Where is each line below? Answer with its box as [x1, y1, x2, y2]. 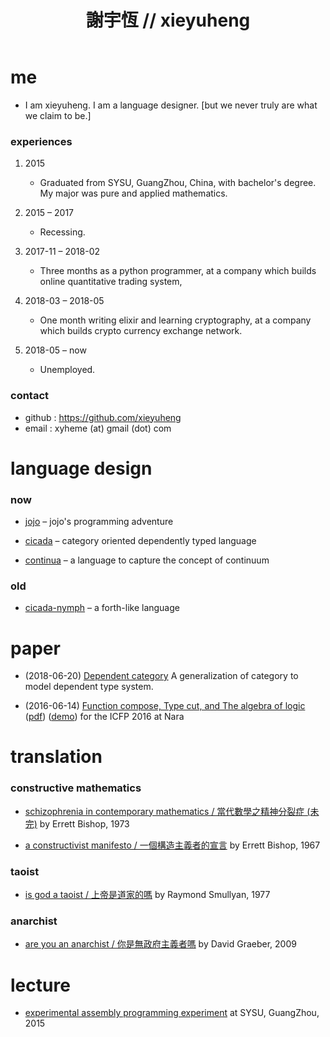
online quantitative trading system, [39, 276, 183, 288]
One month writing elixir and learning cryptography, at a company [39, 314, 312, 326]
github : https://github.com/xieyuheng [24, 411, 182, 423]
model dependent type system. [24, 681, 154, 693]
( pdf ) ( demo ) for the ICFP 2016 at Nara [24, 711, 185, 723]
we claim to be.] [24, 109, 92, 121]
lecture [10, 974, 71, 996]
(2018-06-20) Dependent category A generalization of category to [24, 670, 299, 682]
